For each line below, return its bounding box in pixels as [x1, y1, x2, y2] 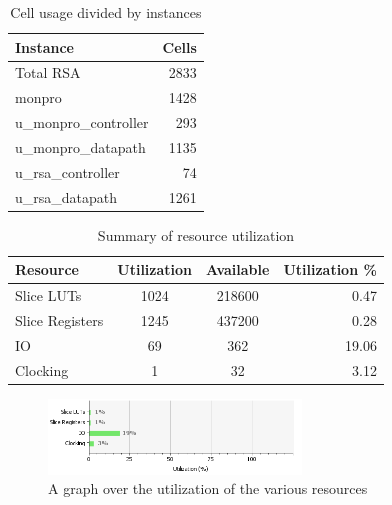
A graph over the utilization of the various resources [48, 478, 368, 499]
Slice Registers [15, 310, 104, 331]
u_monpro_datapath [15, 136, 146, 157]
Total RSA [15, 62, 81, 83]
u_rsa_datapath [15, 186, 118, 207]
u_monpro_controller [15, 112, 149, 133]
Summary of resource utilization [97, 224, 295, 245]
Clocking [15, 359, 69, 380]
